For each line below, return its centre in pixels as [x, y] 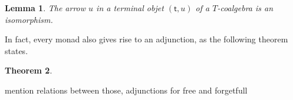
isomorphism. [29, 19]
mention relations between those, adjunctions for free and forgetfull [126, 90]
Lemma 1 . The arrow [45, 8]
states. [17, 50]
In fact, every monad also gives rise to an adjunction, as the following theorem [146, 39]
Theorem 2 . [29, 70]
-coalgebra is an [245, 8]
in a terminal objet [130, 8]
